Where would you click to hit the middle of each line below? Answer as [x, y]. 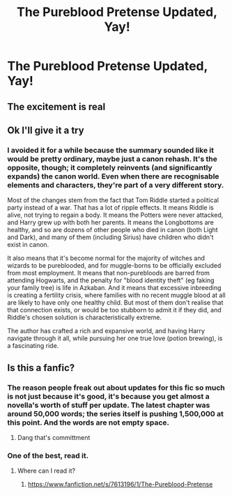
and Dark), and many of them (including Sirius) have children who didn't [110, 237]
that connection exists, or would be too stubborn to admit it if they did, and [114, 310]
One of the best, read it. [48, 455]
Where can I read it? [46, 471]
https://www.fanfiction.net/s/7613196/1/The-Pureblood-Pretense [120, 485]
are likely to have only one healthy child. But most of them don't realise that [115, 303]
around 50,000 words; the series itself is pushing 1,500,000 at [116, 413]
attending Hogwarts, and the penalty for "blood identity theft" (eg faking [111, 280]
